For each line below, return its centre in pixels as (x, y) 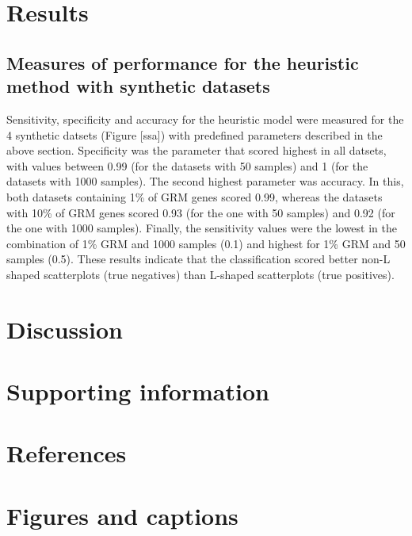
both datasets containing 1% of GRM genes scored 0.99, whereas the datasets (195, 196)
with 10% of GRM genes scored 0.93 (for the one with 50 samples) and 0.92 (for (201, 212)
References (67, 453)
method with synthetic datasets (138, 86)
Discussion (65, 329)
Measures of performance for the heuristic (183, 62)
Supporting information (138, 391)
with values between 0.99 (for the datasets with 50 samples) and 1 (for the (187, 165)
